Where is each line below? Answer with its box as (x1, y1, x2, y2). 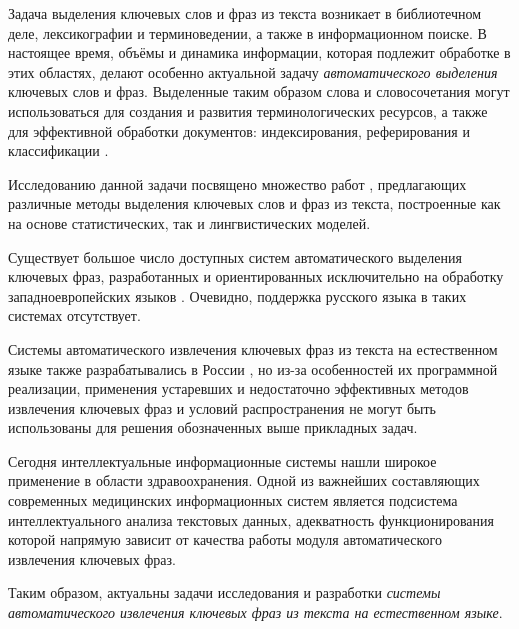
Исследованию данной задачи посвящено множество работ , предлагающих (8, 173, 467, 194)
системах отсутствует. (8, 305, 141, 326)
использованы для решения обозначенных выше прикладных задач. (8, 417, 418, 438)
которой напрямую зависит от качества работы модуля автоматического (8, 529, 442, 550)
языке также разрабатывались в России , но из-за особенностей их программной (8, 358, 498, 379)
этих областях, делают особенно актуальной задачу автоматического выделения (8, 61, 498, 82)
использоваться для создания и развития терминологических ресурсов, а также (8, 100, 488, 121)
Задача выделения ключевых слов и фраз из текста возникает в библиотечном (8, 3, 482, 23)
